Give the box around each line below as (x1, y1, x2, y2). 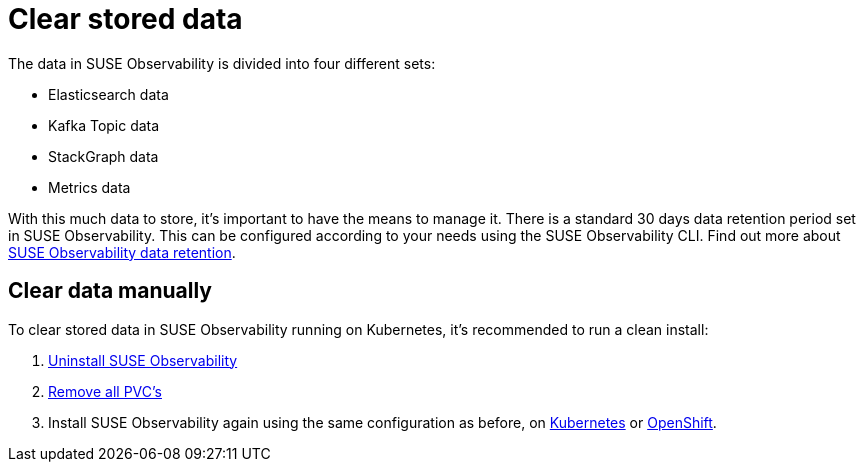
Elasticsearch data (48, 85, 169, 103)
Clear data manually (8, 278, 212, 304)
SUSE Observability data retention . (8, 243, 236, 261)
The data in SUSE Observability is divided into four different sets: (8, 54, 436, 72)
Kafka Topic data (48, 116, 160, 134)
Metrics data (48, 178, 131, 196)
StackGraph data (48, 147, 159, 165)
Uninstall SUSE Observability (48, 351, 238, 369)
